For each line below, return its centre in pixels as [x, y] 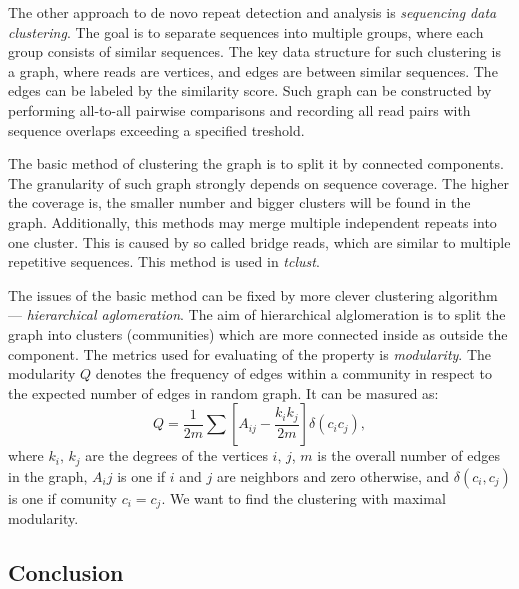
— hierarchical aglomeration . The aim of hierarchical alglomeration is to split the [257, 314]
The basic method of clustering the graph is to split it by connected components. [256, 163]
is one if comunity [62, 497]
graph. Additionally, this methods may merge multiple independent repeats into [252, 221]
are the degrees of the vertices [176, 455]
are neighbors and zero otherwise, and [333, 475]
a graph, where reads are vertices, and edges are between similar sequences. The [253, 70]
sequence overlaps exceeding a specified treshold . [156, 129]
